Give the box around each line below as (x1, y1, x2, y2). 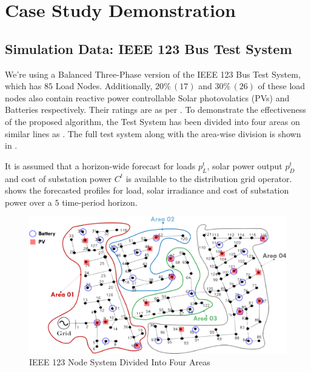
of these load (258, 79, 306, 92)
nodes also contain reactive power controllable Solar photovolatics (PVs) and (5, 91, 290, 104)
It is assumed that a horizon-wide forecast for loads (5, 159, 196, 172)
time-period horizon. (62, 195, 138, 208)
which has (5, 79, 42, 92)
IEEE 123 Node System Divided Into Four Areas (29, 356, 210, 368)
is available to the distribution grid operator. (125, 172, 292, 184)
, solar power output (207, 159, 283, 172)
